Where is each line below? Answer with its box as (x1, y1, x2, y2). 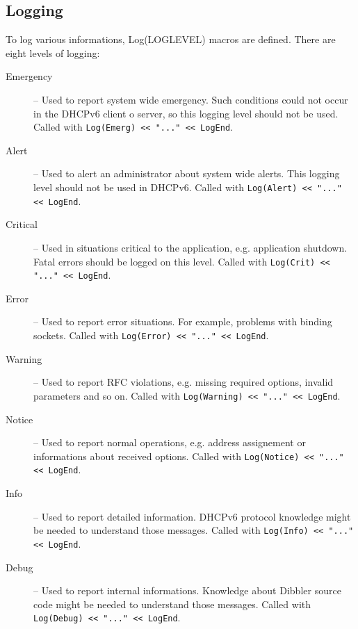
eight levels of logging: (6, 45, 100, 60)
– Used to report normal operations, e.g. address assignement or (33, 435, 306, 450)
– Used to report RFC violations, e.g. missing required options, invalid (33, 375, 334, 389)
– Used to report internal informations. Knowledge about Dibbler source (33, 583, 341, 598)
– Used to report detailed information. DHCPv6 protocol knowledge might (33, 509, 351, 523)
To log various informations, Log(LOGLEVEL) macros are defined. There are (6, 32, 336, 47)
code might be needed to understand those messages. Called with (33, 596, 311, 611)
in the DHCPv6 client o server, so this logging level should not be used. (33, 106, 339, 120)
